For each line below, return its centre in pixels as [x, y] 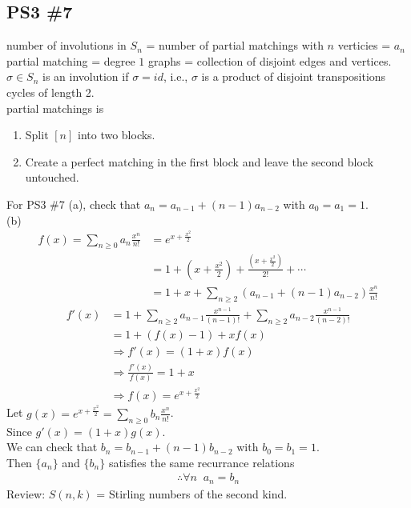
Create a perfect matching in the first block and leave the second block [199, 161]
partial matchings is [55, 108]
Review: [26, 493]
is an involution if [86, 76]
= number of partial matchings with [235, 45]
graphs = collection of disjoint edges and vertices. [270, 60]
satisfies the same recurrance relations [201, 462]
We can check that [52, 447]
